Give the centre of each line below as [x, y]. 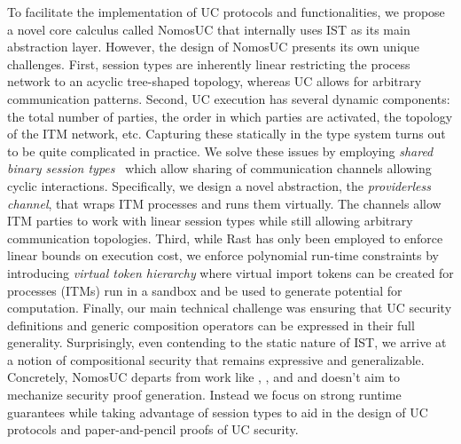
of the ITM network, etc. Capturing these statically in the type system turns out [227, 134]
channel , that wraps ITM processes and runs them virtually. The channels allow [224, 203]
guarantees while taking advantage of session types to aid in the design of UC [218, 412]
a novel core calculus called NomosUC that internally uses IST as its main [209, 29]
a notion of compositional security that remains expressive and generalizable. [216, 359]
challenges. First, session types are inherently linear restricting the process [209, 63]
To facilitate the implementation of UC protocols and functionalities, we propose [226, 12]
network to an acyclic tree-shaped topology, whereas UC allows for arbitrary [215, 81]
